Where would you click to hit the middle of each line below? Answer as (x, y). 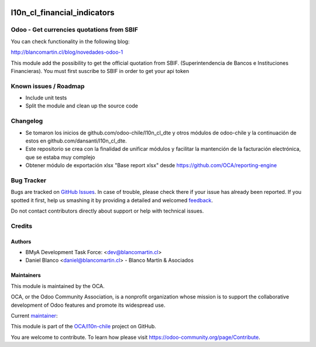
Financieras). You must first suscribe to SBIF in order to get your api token (100, 71)
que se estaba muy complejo (60, 157)
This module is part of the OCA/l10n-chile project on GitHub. (83, 327)
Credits (21, 226)
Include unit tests (46, 98)
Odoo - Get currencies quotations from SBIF (75, 30)
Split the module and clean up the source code (82, 106)
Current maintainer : (34, 316)
